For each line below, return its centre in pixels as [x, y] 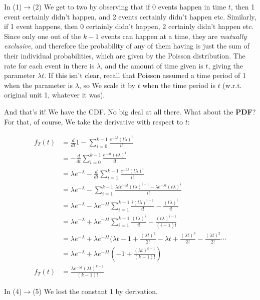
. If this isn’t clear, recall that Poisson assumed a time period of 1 [145, 75]
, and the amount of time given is [152, 65]
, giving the [226, 65]
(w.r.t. [232, 85]
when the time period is [179, 85]
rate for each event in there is [49, 65]
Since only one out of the [43, 36]
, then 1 [243, 6]
